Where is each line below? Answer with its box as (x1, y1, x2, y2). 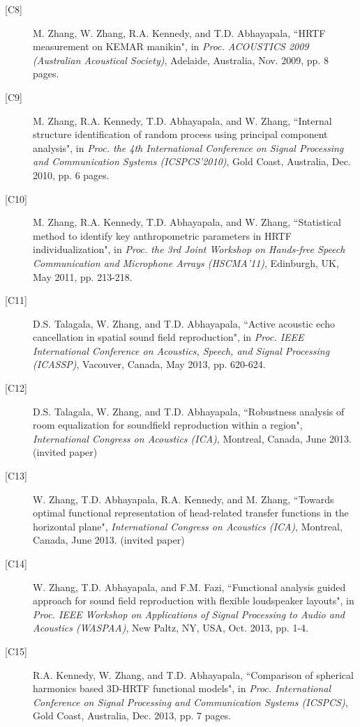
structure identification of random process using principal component (33, 127, 328, 141)
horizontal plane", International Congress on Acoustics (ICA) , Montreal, (33, 519, 343, 533)
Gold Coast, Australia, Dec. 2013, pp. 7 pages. (33, 708, 232, 723)
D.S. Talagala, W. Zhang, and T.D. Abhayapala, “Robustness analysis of (33, 404, 345, 418)
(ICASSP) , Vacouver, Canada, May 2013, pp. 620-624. (33, 357, 266, 372)
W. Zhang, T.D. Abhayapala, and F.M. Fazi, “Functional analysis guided (33, 579, 346, 594)
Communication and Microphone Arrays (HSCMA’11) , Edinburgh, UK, (33, 255, 339, 270)
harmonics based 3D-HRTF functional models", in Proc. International (33, 681, 331, 696)
